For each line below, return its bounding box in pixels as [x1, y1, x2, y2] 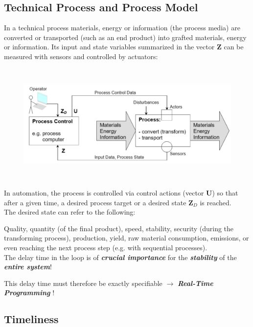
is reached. [200, 197, 231, 207]
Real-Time [177, 278, 213, 288]
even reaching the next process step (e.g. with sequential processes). [4, 242, 207, 252]
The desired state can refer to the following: [4, 207, 136, 217]
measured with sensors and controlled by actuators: [4, 51, 158, 61]
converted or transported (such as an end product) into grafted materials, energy [4, 32, 247, 42]
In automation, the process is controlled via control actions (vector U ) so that [4, 187, 238, 197]
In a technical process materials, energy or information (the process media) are [4, 22, 240, 33]
